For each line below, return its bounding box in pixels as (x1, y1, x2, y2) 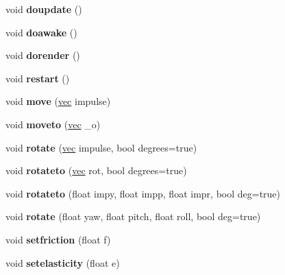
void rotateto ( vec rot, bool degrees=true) (5, 163, 187, 178)
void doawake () (5, 25, 77, 39)
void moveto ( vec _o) (5, 117, 101, 131)
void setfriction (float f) (5, 232, 111, 246)
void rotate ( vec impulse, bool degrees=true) (5, 140, 197, 154)
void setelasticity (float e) (5, 255, 120, 270)
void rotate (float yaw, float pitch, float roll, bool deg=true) (5, 209, 261, 224)
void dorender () (5, 48, 80, 62)
